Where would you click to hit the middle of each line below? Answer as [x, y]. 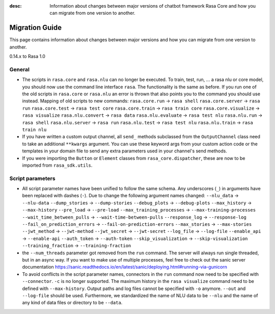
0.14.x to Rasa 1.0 [28, 57]
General [20, 69]
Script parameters [32, 178]
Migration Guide [36, 28]
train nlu [34, 129]
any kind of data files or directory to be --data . [72, 303]
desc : [16, 6]
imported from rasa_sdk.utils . [57, 165]
